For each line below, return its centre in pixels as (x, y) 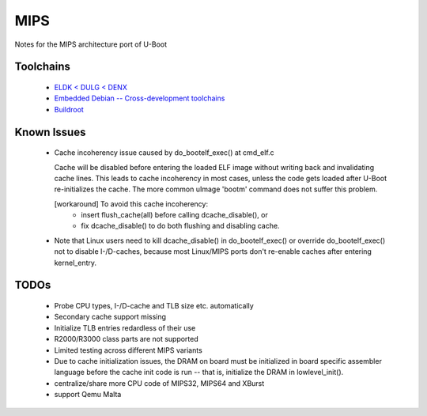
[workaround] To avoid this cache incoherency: (131, 204)
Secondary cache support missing (110, 317)
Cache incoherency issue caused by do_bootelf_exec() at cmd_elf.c (164, 153)
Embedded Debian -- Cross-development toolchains (140, 98)
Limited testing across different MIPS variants (128, 350)
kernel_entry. (76, 263)
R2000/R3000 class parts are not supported (127, 339)
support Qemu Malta (88, 395)
